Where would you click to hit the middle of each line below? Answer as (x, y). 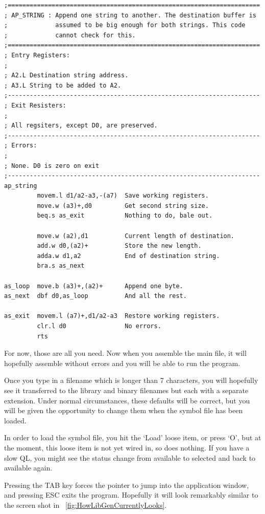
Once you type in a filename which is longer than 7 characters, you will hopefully (131, 380)
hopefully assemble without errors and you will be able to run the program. (122, 363)
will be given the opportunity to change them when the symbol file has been (124, 410)
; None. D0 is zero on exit (52, 166)
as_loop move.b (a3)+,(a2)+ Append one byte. (94, 286)
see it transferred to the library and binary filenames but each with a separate (126, 390)
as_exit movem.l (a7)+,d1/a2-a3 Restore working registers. (112, 316)
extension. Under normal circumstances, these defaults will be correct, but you (127, 400)
